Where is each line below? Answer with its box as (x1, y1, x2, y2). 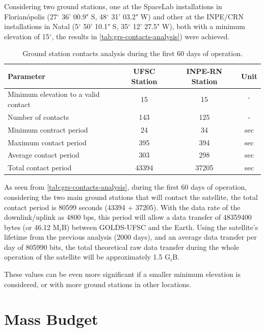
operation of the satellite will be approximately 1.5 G (4, 251, 171, 262)
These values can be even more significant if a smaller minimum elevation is (4, 269, 241, 279)
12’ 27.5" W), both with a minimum (132, 21, 245, 32)
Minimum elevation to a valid (8, 89, 100, 99)
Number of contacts (8, 111, 69, 122)
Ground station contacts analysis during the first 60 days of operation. (22, 48, 243, 59)
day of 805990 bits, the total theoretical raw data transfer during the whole (4, 241, 240, 252)
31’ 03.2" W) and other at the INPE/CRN (111, 11, 244, 21)
